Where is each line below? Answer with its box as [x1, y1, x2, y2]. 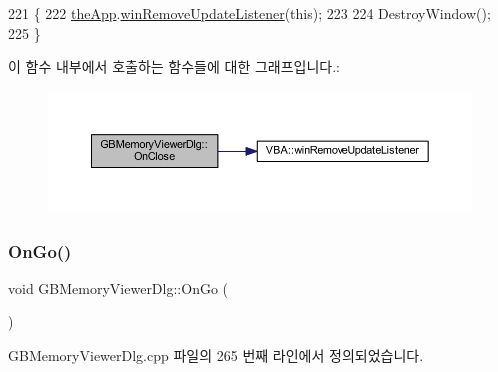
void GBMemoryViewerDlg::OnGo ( [8, 277, 229, 298]
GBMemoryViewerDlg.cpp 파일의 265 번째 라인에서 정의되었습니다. [8, 345, 424, 366]
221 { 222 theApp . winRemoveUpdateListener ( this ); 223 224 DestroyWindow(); [8, 3, 491, 23]
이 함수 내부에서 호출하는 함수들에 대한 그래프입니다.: [8, 56, 340, 77]
